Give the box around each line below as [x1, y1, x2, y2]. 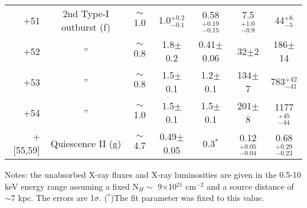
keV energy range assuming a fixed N [5, 180, 139, 192]
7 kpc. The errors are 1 [11, 191, 94, 204]
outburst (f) [61, 20, 110, 34]
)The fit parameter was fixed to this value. [110, 191, 264, 204]
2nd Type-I [63, 6, 109, 20]
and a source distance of [207, 180, 294, 192]
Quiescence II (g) [50, 136, 122, 150]
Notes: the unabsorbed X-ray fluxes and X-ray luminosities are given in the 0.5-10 [5, 168, 301, 180]
